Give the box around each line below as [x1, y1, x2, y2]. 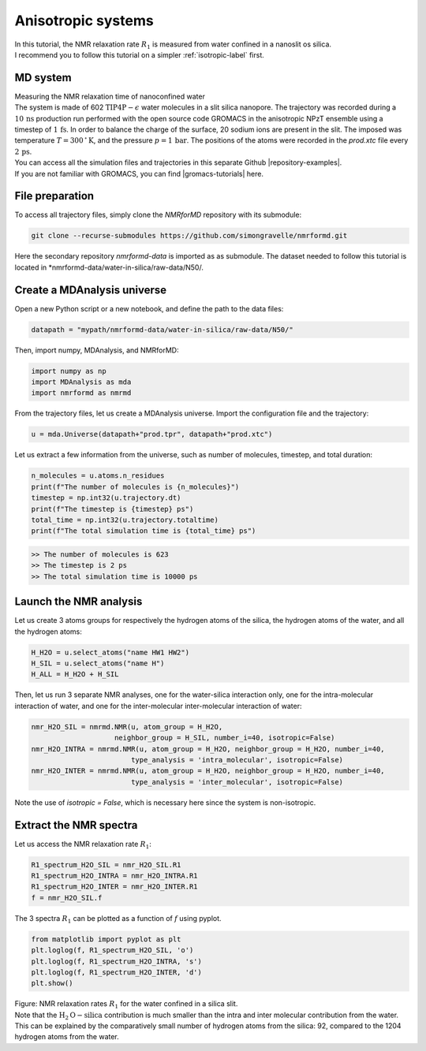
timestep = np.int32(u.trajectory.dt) [31, 494, 181, 502]
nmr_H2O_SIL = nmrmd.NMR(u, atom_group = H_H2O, [31, 722, 223, 731]
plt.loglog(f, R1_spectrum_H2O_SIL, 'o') [31, 946, 194, 955]
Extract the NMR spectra [14, 818, 138, 832]
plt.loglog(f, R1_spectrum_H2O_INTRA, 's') [31, 956, 203, 966]
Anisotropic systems [14, 12, 154, 29]
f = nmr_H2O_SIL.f [31, 893, 103, 902]
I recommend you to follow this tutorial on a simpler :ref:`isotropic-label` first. [14, 50, 264, 59]
